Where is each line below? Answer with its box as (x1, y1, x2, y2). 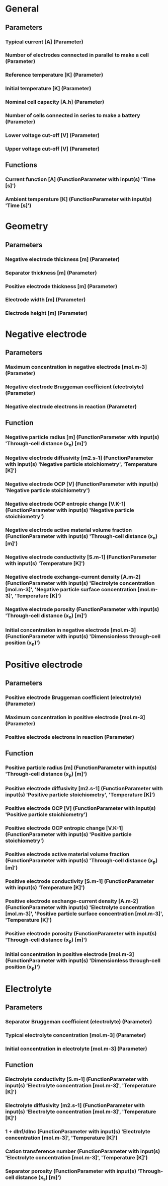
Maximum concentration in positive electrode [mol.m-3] (5, 714, 145, 721)
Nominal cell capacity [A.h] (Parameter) (5, 99, 105, 106)
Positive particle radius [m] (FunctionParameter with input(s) (5, 764, 157, 771)
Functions (5, 161, 38, 169)
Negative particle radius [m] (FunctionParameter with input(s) (5, 434, 159, 441)
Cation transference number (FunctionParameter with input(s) (5, 1148, 160, 1155)
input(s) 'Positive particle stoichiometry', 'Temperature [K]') (5, 791, 155, 798)
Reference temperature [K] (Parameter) (5, 72, 104, 79)
